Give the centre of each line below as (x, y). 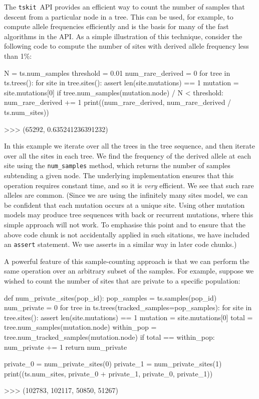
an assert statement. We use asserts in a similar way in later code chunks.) (120, 244)
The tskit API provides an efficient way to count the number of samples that (124, 7)
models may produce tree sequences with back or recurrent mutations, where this (129, 215)
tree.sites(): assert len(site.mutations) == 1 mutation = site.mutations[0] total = (128, 317)
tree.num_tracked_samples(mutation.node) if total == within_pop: (109, 337)
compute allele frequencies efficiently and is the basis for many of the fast (116, 26)
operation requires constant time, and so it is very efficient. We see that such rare (129, 185)
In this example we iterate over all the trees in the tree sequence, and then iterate (129, 146)
